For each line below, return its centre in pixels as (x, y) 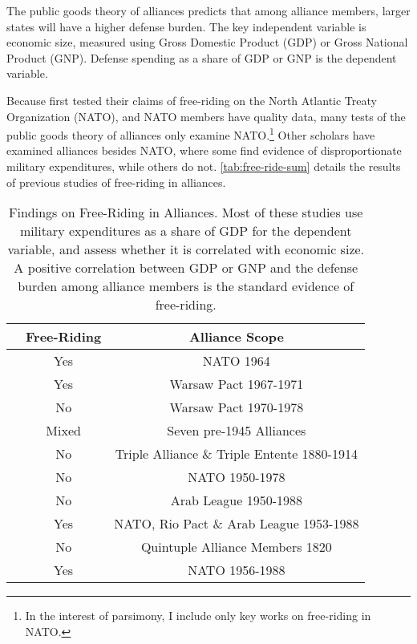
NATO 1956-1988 (237, 570)
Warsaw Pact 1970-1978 (237, 407)
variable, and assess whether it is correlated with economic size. (186, 249)
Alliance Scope (236, 337)
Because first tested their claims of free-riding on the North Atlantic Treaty (192, 100)
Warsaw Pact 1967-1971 (237, 384)
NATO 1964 (236, 361)
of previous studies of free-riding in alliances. (116, 182)
